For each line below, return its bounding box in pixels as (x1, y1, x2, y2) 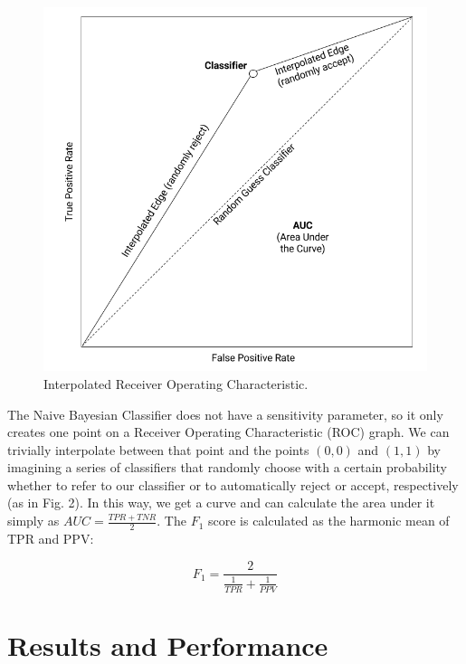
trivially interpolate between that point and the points (7, 440, 309, 459)
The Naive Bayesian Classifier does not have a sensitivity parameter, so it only (7, 404, 443, 423)
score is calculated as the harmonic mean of (207, 511, 450, 530)
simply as (7, 511, 60, 530)
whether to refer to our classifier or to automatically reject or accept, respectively (7, 475, 459, 494)
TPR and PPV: (7, 528, 94, 547)
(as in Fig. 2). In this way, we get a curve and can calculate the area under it (7, 493, 435, 512)
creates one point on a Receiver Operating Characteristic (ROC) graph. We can (7, 422, 450, 441)
